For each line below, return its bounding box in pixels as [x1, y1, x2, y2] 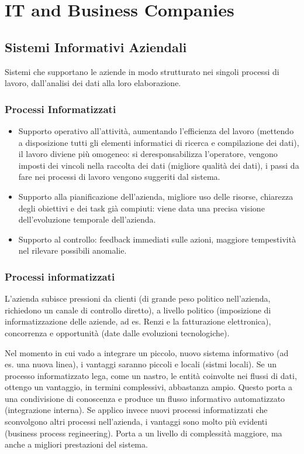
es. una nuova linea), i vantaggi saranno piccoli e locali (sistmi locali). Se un [5, 358, 277, 370]
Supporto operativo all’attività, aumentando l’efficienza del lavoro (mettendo [18, 124, 294, 136]
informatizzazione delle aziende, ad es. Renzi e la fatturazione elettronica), [5, 315, 271, 327]
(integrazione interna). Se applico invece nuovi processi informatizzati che [5, 404, 268, 416]
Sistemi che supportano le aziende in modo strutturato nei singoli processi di [5, 65, 279, 77]
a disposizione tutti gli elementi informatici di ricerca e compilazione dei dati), [18, 136, 299, 148]
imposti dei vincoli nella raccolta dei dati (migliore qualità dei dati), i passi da [18, 159, 299, 171]
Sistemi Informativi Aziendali [5, 37, 187, 56]
